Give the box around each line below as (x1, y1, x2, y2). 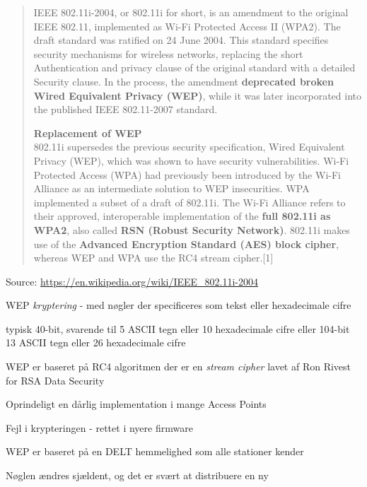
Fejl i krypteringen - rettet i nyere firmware (6, 420, 193, 435)
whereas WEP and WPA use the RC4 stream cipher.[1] (33, 250, 274, 265)
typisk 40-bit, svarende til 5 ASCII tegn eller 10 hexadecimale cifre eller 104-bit (6, 321, 350, 336)
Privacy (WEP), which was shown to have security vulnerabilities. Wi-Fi (33, 153, 349, 168)
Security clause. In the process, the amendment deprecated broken (33, 74, 334, 88)
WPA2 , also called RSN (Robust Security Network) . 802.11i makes (33, 222, 350, 237)
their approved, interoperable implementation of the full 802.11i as (33, 209, 331, 223)
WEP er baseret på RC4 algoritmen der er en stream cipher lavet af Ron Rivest (6, 359, 351, 374)
